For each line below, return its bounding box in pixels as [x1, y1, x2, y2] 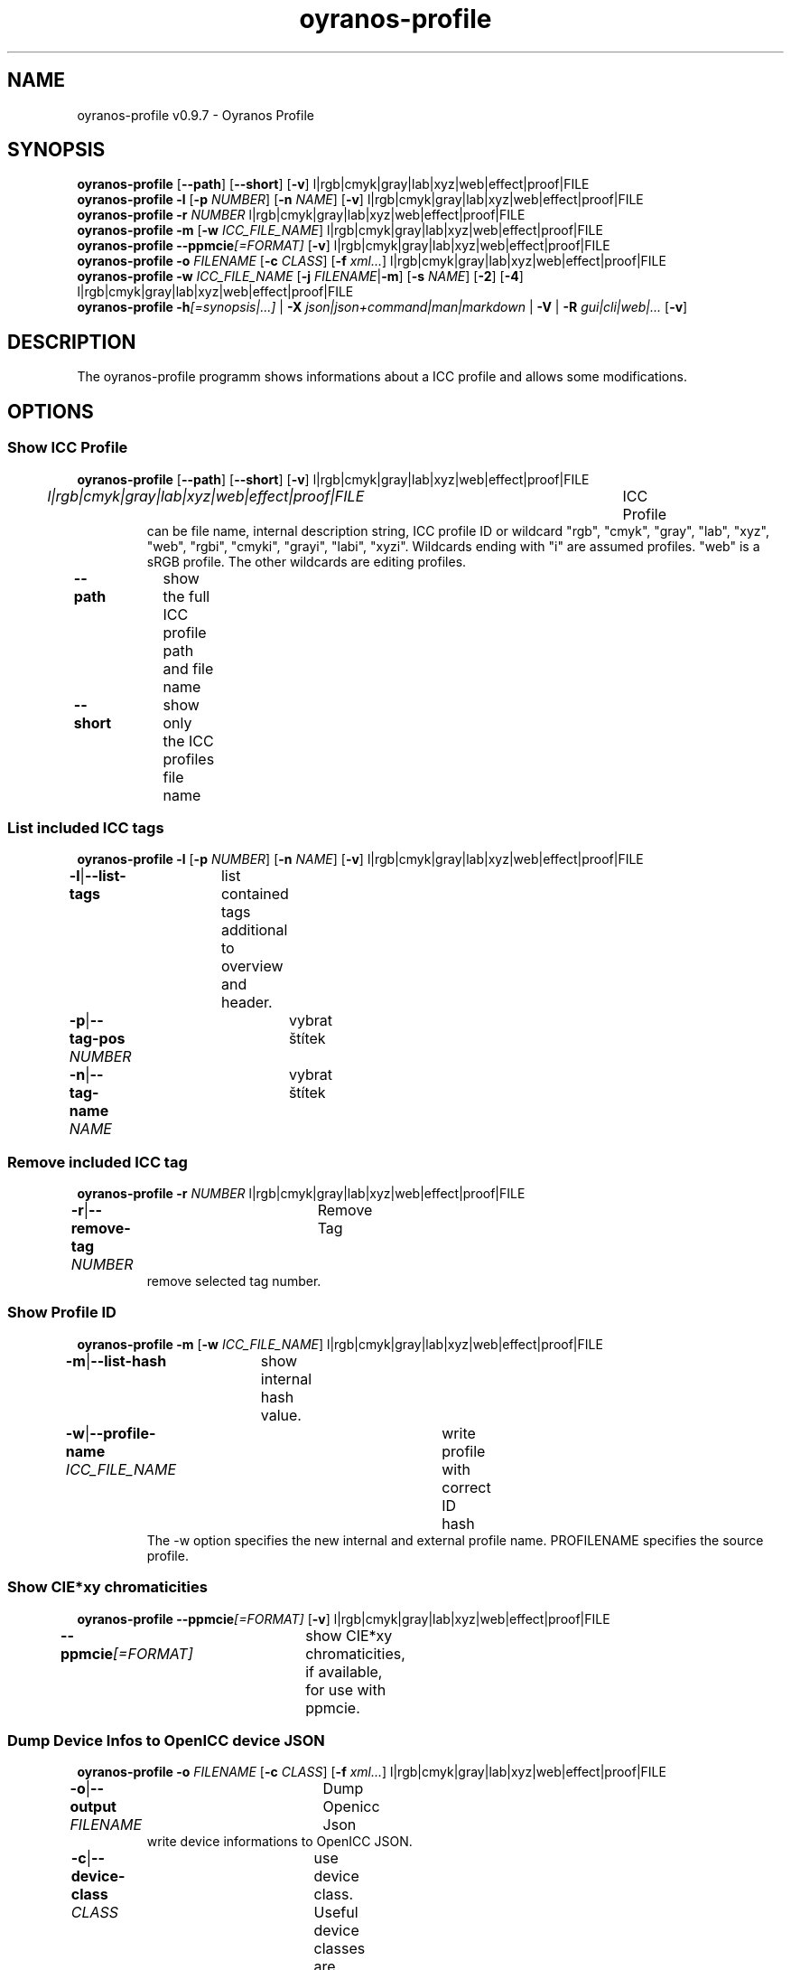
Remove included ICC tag [7, 1152, 188, 1171]
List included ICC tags [7, 818, 164, 837]
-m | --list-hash [65, 1351, 167, 1370]
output [70, 1797, 116, 1816]
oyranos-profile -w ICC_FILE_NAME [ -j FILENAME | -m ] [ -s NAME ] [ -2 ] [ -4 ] [77, 268, 524, 285]
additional [220, 921, 288, 940]
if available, [305, 1662, 383, 1681]
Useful [313, 1903, 358, 1922]
